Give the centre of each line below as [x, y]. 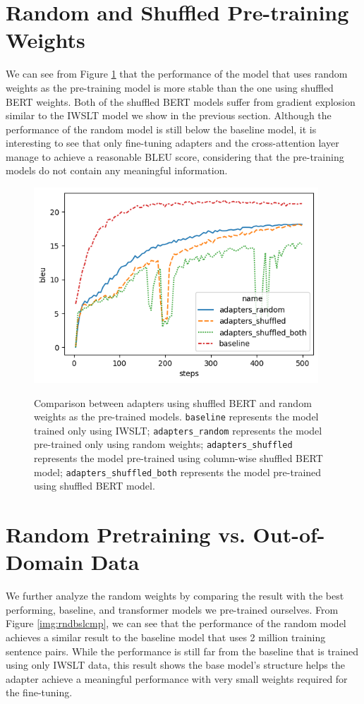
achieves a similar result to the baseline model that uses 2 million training [166, 637]
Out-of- [289, 534]
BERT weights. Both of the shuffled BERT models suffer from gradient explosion [181, 101]
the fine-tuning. [39, 692]
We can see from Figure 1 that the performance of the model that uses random [177, 74]
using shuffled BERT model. [95, 486]
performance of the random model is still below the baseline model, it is [161, 129]
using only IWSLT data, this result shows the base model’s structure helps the [175, 665]
